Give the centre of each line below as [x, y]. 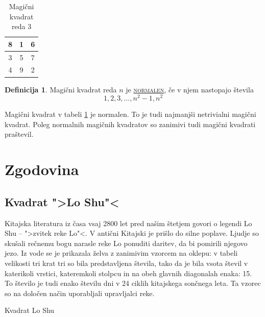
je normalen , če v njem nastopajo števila [190, 89]
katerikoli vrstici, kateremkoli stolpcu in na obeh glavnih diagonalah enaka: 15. [128, 273]
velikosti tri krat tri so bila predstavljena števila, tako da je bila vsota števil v [126, 263]
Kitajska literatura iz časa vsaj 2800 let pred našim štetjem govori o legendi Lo [128, 223]
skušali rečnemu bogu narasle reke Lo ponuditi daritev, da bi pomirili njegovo [126, 243]
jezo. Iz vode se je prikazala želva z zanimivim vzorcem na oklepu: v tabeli [121, 253]
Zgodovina [42, 169]
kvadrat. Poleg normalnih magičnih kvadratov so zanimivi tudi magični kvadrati [130, 124]
